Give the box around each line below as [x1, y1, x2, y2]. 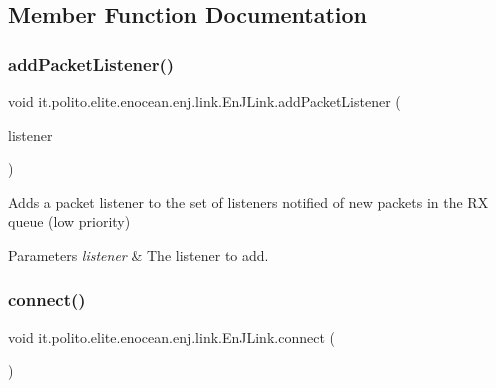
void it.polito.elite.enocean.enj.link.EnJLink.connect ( [8, 326, 335, 347]
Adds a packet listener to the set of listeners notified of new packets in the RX [8, 191, 489, 212]
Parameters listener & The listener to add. [8, 244, 269, 265]
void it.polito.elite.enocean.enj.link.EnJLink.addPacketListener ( [8, 91, 401, 111]
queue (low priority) [8, 211, 131, 232]
